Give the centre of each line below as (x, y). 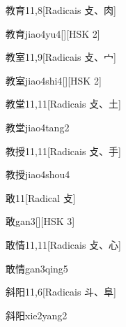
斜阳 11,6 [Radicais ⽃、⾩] (61, 292)
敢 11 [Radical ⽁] (41, 197)
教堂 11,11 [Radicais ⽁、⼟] (63, 104)
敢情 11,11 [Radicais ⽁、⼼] (63, 244)
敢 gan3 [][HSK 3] (40, 221)
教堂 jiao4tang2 (38, 127)
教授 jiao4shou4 (38, 174)
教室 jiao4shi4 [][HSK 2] (54, 80)
